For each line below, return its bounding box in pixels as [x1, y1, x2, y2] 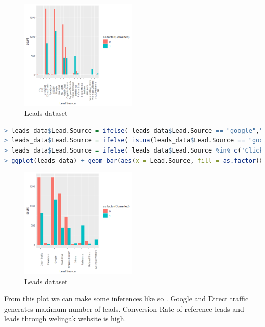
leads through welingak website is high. [4, 313, 126, 324]
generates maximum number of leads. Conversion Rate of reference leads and [4, 303, 244, 314]
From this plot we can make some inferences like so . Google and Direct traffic [4, 293, 249, 304]
